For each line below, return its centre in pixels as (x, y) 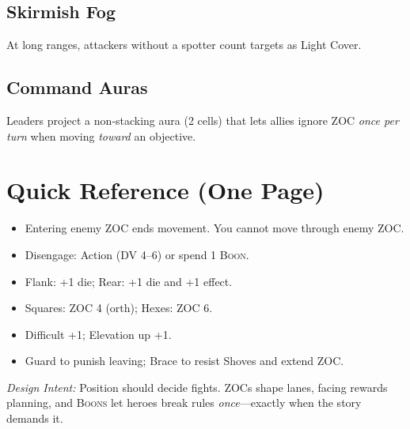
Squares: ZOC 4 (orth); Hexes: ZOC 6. (119, 308)
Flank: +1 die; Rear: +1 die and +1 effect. (129, 281)
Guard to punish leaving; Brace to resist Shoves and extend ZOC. (184, 361)
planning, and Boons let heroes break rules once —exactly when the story (184, 403)
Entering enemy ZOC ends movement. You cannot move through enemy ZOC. (214, 228)
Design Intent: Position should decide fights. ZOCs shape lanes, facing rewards (197, 387)
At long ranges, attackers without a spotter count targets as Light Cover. (184, 45)
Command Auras (77, 87)
